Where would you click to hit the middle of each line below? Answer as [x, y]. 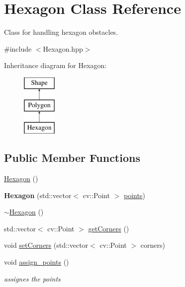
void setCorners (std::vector [46, 245]
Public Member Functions [72, 158]
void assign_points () [37, 262]
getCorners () [109, 228]
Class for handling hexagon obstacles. [61, 32]
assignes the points [32, 278]
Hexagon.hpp [63, 48]
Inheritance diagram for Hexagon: [55, 65]
